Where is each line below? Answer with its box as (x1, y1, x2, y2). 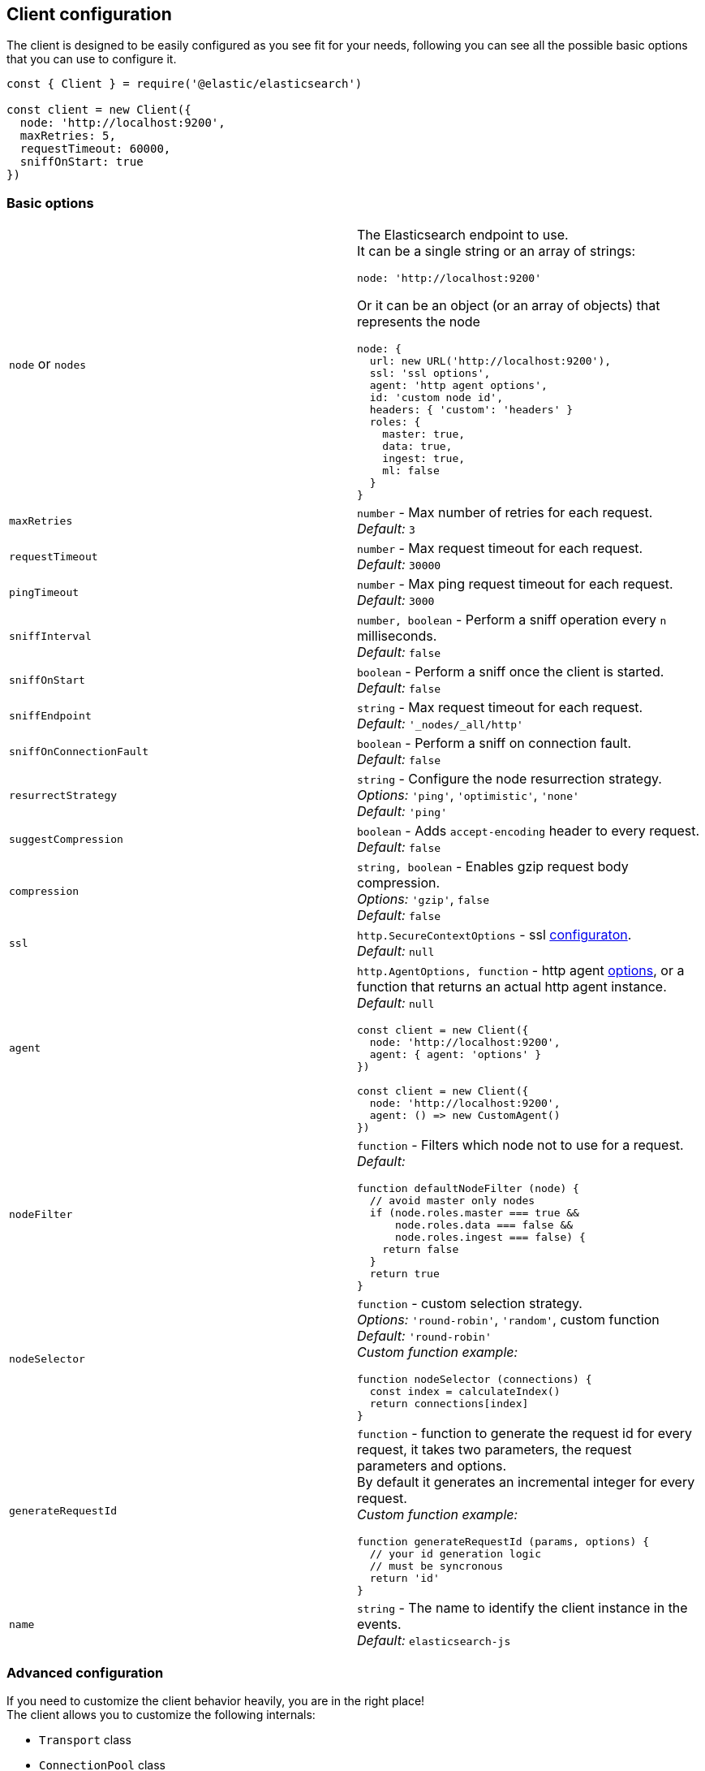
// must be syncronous (369, 1560, 504, 1573)
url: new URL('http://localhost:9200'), (369, 355, 612, 368)
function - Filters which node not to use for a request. (357, 1137, 684, 1154)
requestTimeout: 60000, (19, 142, 171, 156)
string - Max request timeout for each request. (357, 699, 643, 716)
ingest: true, (382, 452, 466, 465)
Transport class (39, 1732, 131, 1747)
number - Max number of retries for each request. (357, 504, 653, 521)
